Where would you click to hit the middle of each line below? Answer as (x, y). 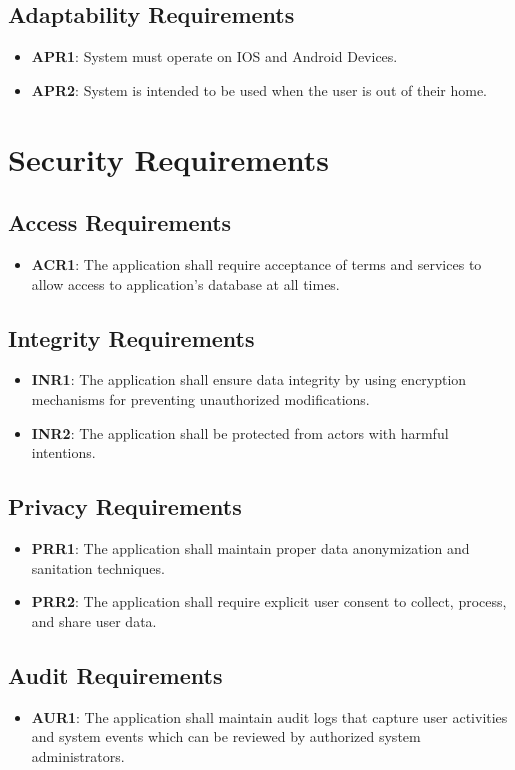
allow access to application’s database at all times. (185, 283)
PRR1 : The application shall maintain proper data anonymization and (250, 547)
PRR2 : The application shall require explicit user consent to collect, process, (269, 601)
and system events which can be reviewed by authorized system (226, 736)
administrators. (78, 755)
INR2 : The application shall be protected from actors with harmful (240, 432)
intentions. (63, 452)
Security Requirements (168, 158)
